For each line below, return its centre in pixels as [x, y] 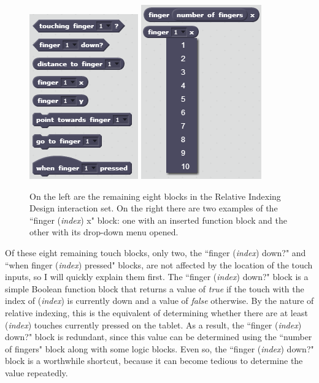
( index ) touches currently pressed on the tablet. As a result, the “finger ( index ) [153, 324]
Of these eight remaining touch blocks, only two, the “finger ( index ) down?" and [156, 252]
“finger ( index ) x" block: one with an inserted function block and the [158, 220]
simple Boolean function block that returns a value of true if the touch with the [155, 288]
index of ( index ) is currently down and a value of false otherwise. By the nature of [159, 301]
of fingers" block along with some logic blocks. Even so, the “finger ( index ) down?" [159, 348]
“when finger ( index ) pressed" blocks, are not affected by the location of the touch [159, 264]
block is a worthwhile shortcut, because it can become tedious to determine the [154, 361]
